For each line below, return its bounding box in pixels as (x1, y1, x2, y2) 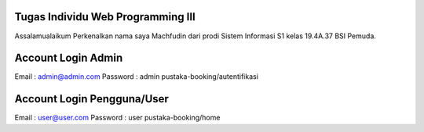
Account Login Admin (14, 52, 123, 65)
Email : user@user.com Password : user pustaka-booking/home (14, 113, 221, 123)
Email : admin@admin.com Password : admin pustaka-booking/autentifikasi (14, 72, 259, 81)
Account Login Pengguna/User (14, 92, 169, 105)
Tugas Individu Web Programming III (14, 10, 196, 23)
